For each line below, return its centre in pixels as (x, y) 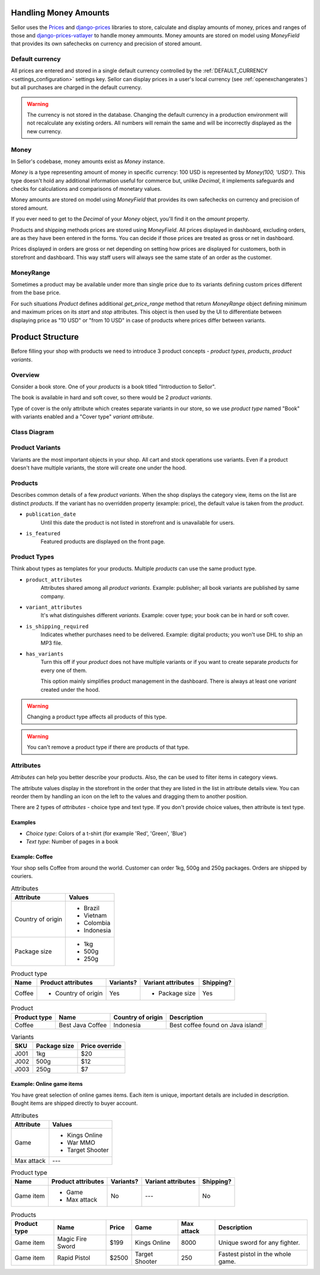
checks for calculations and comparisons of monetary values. (87, 189)
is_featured (43, 533)
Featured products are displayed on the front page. (103, 542)
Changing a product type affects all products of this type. (97, 717)
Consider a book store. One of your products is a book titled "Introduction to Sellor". (113, 386)
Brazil (92, 908)
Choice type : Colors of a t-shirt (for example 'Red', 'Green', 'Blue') (106, 833)
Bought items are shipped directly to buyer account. (74, 1103)
